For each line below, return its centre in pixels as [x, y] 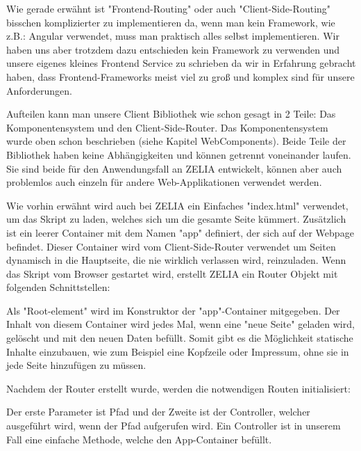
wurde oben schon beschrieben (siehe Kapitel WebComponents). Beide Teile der [176, 141]
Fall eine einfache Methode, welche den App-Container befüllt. [139, 439]
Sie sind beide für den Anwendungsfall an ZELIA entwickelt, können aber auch [174, 168]
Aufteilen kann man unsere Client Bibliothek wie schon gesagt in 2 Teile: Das [171, 114]
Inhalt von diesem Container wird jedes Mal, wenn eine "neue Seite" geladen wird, [180, 324]
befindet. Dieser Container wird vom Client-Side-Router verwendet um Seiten [171, 246]
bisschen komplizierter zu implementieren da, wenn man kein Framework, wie [171, 22]
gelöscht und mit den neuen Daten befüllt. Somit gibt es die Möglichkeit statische [180, 338]
